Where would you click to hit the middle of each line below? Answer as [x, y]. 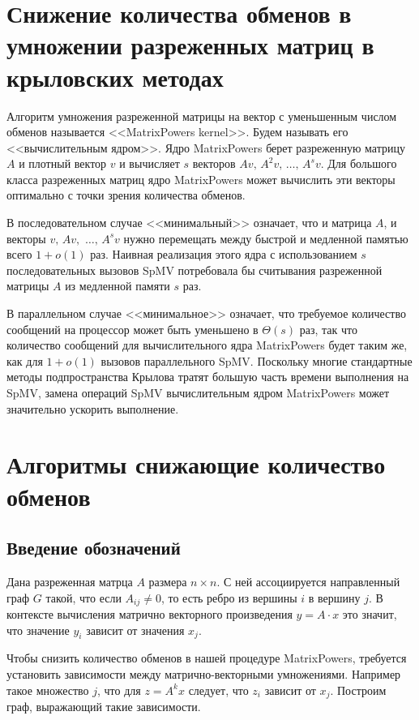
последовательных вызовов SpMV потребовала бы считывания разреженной [195, 270]
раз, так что [328, 329]
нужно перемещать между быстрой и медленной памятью [266, 238]
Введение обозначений [94, 548]
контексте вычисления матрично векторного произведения [150, 614]
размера [168, 581]
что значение [38, 630]
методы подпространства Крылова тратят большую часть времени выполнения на [208, 377]
